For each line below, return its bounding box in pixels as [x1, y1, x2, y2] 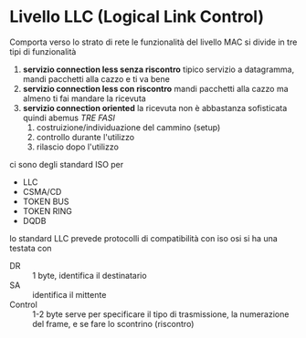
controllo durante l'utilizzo [36, 131, 135, 142]
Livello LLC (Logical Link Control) [9, 6, 265, 27]
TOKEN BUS [22, 196, 69, 207]
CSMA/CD [22, 186, 62, 197]
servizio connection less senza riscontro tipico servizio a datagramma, [22, 64, 295, 75]
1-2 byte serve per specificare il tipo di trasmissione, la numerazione [32, 308, 290, 320]
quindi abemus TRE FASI [22, 112, 116, 123]
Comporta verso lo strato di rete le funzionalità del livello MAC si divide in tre [9, 36, 298, 47]
